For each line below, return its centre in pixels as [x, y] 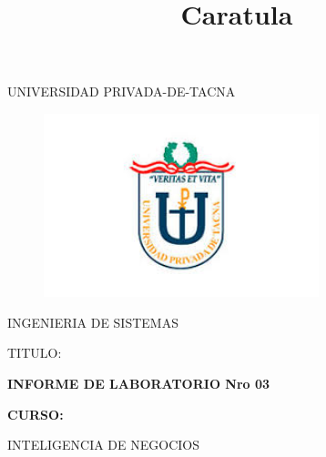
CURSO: [36, 414]
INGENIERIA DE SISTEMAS [93, 322]
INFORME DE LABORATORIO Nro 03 [139, 383]
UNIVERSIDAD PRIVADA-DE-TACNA [122, 91]
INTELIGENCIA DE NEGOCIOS [103, 445]
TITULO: [35, 353]
